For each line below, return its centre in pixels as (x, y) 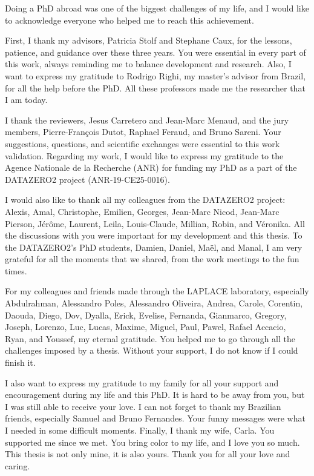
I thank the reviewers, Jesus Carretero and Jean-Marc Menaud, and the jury (147, 120)
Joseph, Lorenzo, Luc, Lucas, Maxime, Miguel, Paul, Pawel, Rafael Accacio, (146, 327)
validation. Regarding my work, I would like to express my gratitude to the (144, 155)
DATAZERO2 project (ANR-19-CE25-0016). (87, 179)
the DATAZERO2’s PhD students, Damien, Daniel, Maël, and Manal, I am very (154, 247)
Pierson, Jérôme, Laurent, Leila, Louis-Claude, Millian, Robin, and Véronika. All (155, 223)
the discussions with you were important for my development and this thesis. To (154, 235)
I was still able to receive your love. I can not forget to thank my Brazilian (143, 406)
